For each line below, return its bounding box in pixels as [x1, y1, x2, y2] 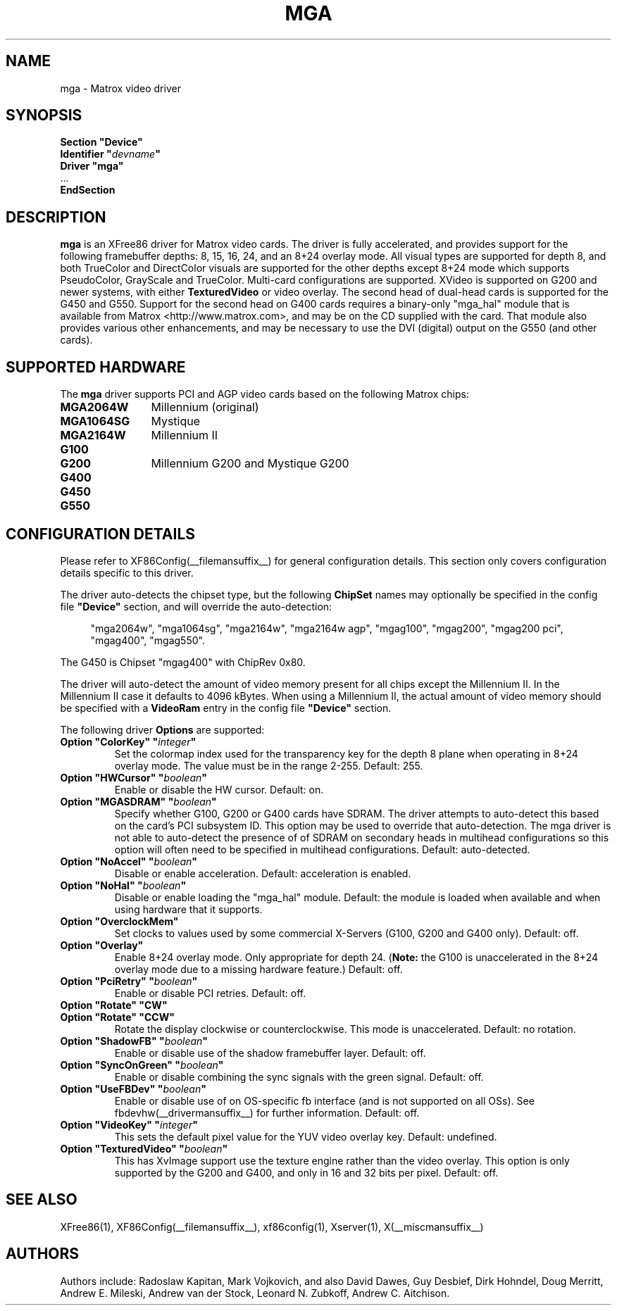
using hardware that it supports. [114, 903, 263, 915]
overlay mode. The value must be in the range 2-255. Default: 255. [114, 759, 423, 772]
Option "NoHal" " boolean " [60, 879, 187, 891]
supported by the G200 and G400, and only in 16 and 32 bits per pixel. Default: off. [114, 1166, 499, 1179]
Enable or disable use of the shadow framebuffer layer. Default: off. [114, 1046, 426, 1059]
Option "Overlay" [60, 939, 144, 951]
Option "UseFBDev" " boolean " [60, 1082, 206, 1095]
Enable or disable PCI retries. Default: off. [114, 986, 306, 999]
